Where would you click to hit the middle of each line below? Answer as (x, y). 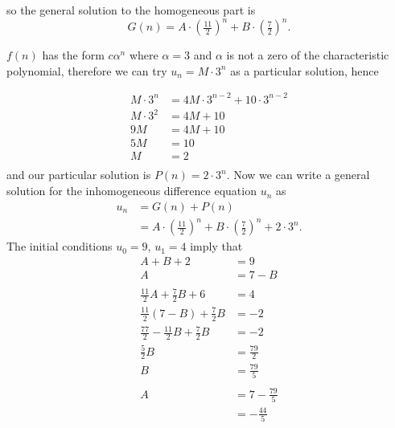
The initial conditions (60, 246)
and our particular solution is (79, 175)
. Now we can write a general (298, 175)
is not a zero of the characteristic (308, 55)
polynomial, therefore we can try (87, 70)
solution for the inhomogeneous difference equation (132, 191)
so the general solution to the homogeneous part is (131, 10)
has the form (73, 55)
